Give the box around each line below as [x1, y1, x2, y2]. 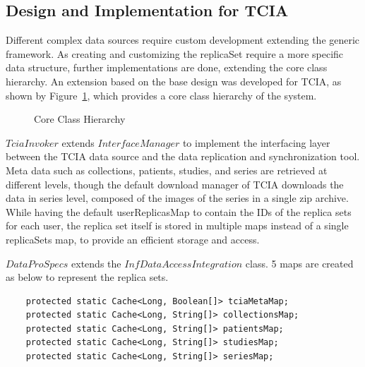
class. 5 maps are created [245, 255, 354, 270]
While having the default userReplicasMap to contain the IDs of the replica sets [6, 204, 352, 219]
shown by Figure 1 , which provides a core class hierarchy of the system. [6, 88, 317, 102]
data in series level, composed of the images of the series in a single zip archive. [6, 191, 349, 205]
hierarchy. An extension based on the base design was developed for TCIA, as [6, 73, 342, 88]
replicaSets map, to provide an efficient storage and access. [6, 231, 260, 246]
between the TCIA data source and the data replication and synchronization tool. [6, 149, 360, 164]
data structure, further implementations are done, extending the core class [6, 60, 328, 75]
